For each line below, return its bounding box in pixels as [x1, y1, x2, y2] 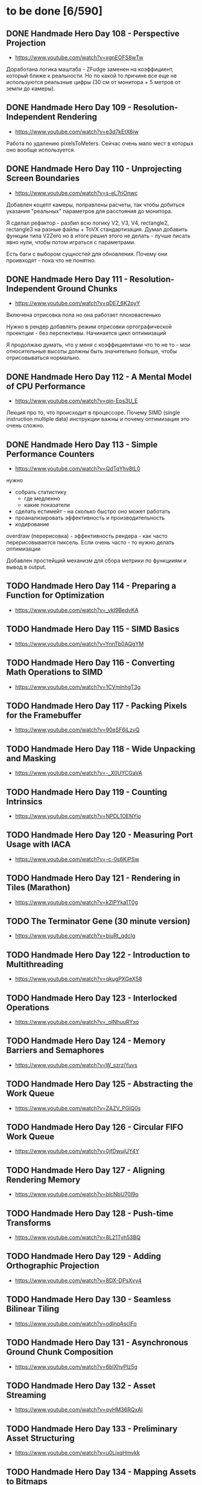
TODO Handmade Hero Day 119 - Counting [6, 787, 168, 797]
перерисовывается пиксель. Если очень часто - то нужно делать [6, 539, 175, 546]
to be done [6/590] [6, 4, 103, 18]
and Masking [6, 753, 56, 764]
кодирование [14, 521, 49, 528]
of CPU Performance [6, 381, 86, 391]
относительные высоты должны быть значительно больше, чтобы [6, 348, 177, 355]
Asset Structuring [6, 1433, 75, 1443]
